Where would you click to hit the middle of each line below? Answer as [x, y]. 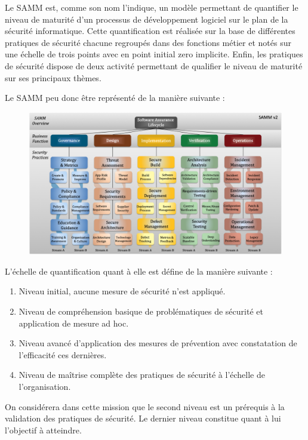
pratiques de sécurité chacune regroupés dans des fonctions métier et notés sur [148, 42]
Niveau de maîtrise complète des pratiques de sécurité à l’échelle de [142, 375]
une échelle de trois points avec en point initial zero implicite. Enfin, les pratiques [154, 54]
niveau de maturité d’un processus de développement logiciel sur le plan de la [147, 19]
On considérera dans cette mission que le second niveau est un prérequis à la [145, 406]
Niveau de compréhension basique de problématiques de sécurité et [141, 311]
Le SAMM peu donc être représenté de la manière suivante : [115, 98]
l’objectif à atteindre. [43, 430]
